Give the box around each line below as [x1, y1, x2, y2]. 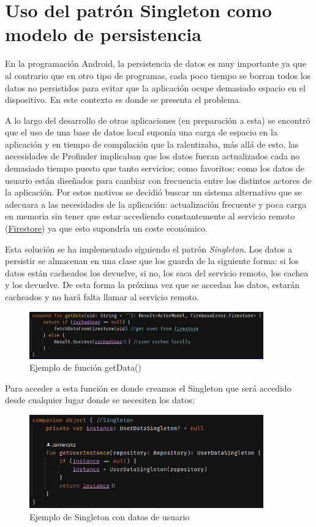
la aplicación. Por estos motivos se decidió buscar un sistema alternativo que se [5, 186, 302, 199]
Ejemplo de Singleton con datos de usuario [29, 510, 190, 523]
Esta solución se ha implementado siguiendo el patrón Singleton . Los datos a [5, 242, 292, 255]
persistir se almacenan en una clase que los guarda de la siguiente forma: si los [5, 254, 299, 267]
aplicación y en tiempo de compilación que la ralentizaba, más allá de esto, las [5, 137, 299, 150]
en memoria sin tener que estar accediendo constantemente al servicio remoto [5, 210, 295, 222]
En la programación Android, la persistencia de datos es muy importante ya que [5, 57, 306, 70]
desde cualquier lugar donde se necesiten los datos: [5, 393, 195, 406]
